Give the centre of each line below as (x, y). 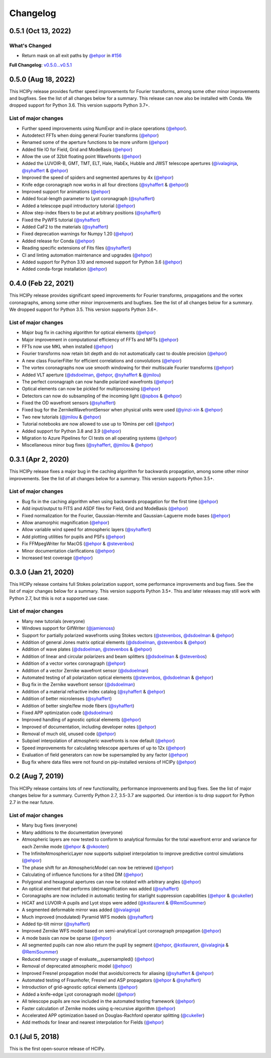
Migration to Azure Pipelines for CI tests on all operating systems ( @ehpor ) (99, 438)
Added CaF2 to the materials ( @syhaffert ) (65, 227)
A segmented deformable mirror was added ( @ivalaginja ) (81, 910)
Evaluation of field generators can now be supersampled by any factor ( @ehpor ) (105, 755)
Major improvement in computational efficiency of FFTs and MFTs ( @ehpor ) (100, 339)
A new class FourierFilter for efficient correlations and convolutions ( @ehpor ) (102, 361)
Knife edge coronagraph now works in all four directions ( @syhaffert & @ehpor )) (105, 185)
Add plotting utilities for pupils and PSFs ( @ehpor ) (74, 537)
